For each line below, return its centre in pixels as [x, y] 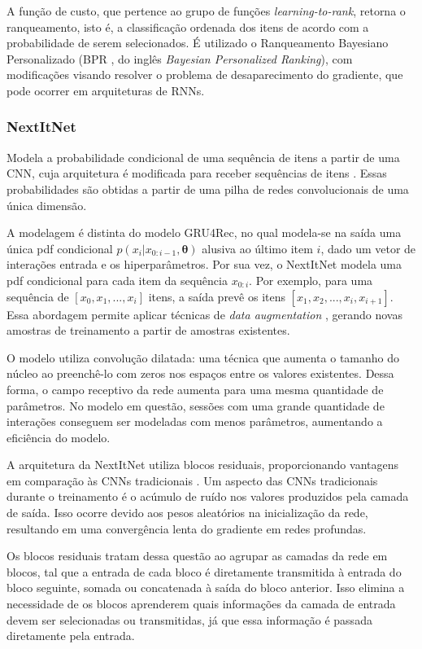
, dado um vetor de [368, 248]
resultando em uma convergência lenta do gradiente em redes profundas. [187, 528]
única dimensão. [47, 205]
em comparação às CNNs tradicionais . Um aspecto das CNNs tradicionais [192, 480]
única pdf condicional [60, 248]
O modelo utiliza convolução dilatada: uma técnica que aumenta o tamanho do [203, 357]
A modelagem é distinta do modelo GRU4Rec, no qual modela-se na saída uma [204, 232]
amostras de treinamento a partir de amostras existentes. [148, 330]
